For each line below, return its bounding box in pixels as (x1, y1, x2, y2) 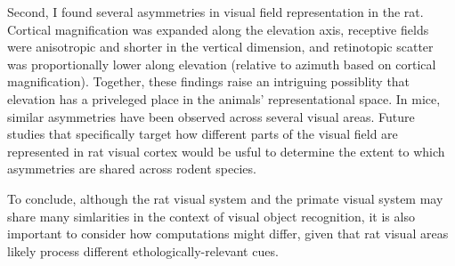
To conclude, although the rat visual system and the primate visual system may (7, 189, 443, 207)
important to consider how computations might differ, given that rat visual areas (7, 224, 449, 243)
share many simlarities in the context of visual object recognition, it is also (7, 206, 415, 225)
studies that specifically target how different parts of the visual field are (7, 125, 398, 143)
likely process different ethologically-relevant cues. (7, 241, 279, 260)
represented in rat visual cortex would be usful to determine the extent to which (7, 141, 445, 160)
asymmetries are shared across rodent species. (7, 159, 256, 178)
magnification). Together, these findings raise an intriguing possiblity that (7, 72, 410, 91)
